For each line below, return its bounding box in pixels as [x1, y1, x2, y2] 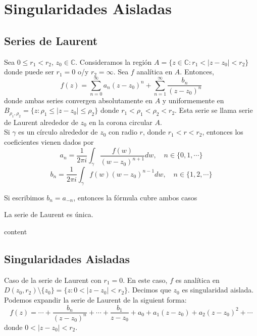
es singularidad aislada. [182, 284, 254, 295]
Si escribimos [4, 192, 44, 202]
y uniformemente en [162, 95, 224, 105]
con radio [109, 127, 137, 137]
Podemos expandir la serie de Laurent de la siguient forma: [4, 294, 187, 305]
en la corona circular [89, 116, 152, 127]
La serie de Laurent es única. [4, 209, 93, 220]
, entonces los [202, 127, 243, 137]
